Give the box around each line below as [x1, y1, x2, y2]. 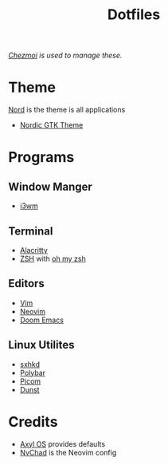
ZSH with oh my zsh [19, 254, 86, 263]
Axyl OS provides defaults [19, 439, 106, 448]
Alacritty [19, 245, 48, 254]
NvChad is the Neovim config [19, 447, 117, 457]
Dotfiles [107, 6, 161, 24]
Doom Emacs [19, 315, 64, 325]
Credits [8, 412, 58, 431]
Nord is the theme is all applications [8, 105, 126, 115]
